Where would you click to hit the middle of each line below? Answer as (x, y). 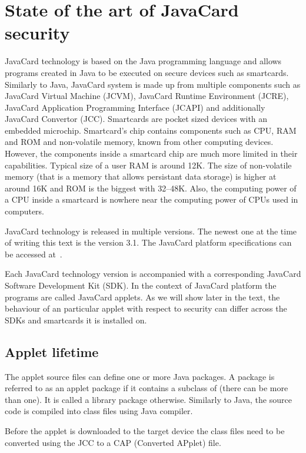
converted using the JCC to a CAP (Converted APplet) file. (113, 442)
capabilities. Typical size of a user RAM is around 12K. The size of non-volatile (148, 165)
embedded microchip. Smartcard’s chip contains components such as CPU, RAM (151, 130)
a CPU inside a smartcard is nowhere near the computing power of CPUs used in (152, 199)
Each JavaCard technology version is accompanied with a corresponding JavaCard (153, 274)
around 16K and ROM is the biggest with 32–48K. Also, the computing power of (151, 188)
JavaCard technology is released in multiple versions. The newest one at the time (151, 231)
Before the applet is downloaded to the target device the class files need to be (145, 430)
